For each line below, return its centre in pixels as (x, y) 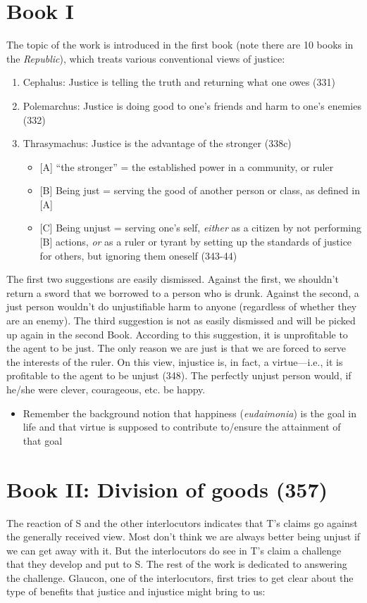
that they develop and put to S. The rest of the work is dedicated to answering (177, 564)
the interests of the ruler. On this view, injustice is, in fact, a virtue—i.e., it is (175, 361)
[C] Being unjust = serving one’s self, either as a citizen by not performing (200, 228)
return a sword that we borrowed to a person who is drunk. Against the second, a (183, 292)
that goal (43, 440)
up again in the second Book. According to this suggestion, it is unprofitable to (177, 334)
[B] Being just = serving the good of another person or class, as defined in (200, 190)
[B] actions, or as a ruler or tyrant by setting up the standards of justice (196, 242)
